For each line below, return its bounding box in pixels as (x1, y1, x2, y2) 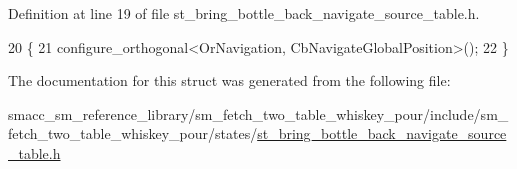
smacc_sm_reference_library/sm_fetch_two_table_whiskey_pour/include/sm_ (8, 103, 509, 124)
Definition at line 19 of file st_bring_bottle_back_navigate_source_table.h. (8, 3, 480, 23)
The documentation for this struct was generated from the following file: (8, 70, 451, 91)
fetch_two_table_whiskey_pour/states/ (8, 123, 258, 144)
